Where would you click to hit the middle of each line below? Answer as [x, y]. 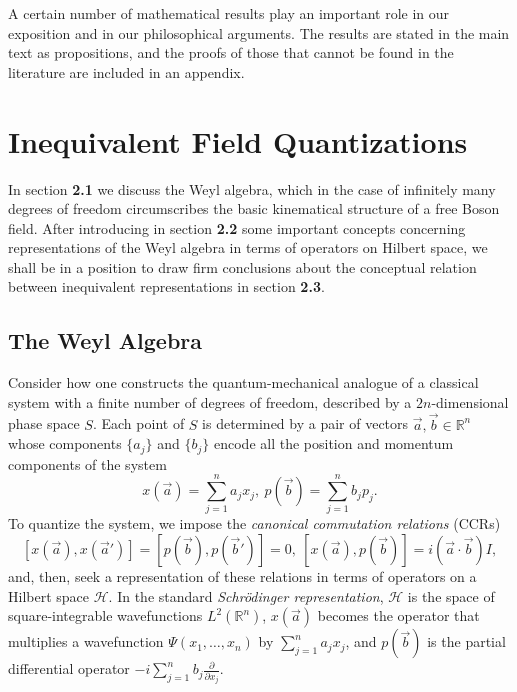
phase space [44, 423]
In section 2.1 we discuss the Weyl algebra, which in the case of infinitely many [252, 188]
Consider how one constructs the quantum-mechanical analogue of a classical [243, 382]
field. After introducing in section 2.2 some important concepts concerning [237, 227]
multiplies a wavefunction [86, 641]
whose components [65, 443]
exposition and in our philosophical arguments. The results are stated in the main [259, 32]
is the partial [466, 641]
